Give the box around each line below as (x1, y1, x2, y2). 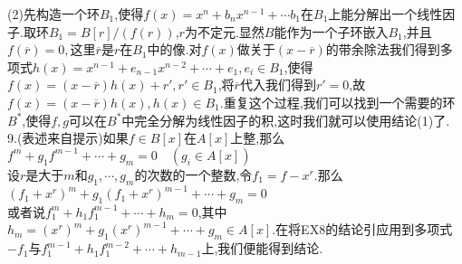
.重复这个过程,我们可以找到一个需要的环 (219, 92, 456, 111)
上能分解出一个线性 (328, 5, 443, 23)
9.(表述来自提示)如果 (7, 128, 129, 147)
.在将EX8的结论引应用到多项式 (272, 220, 453, 239)
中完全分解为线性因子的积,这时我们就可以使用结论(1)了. (121, 110, 450, 129)
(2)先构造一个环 (7, 5, 100, 23)
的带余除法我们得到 (325, 40, 440, 59)
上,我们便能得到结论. (201, 239, 323, 258)
